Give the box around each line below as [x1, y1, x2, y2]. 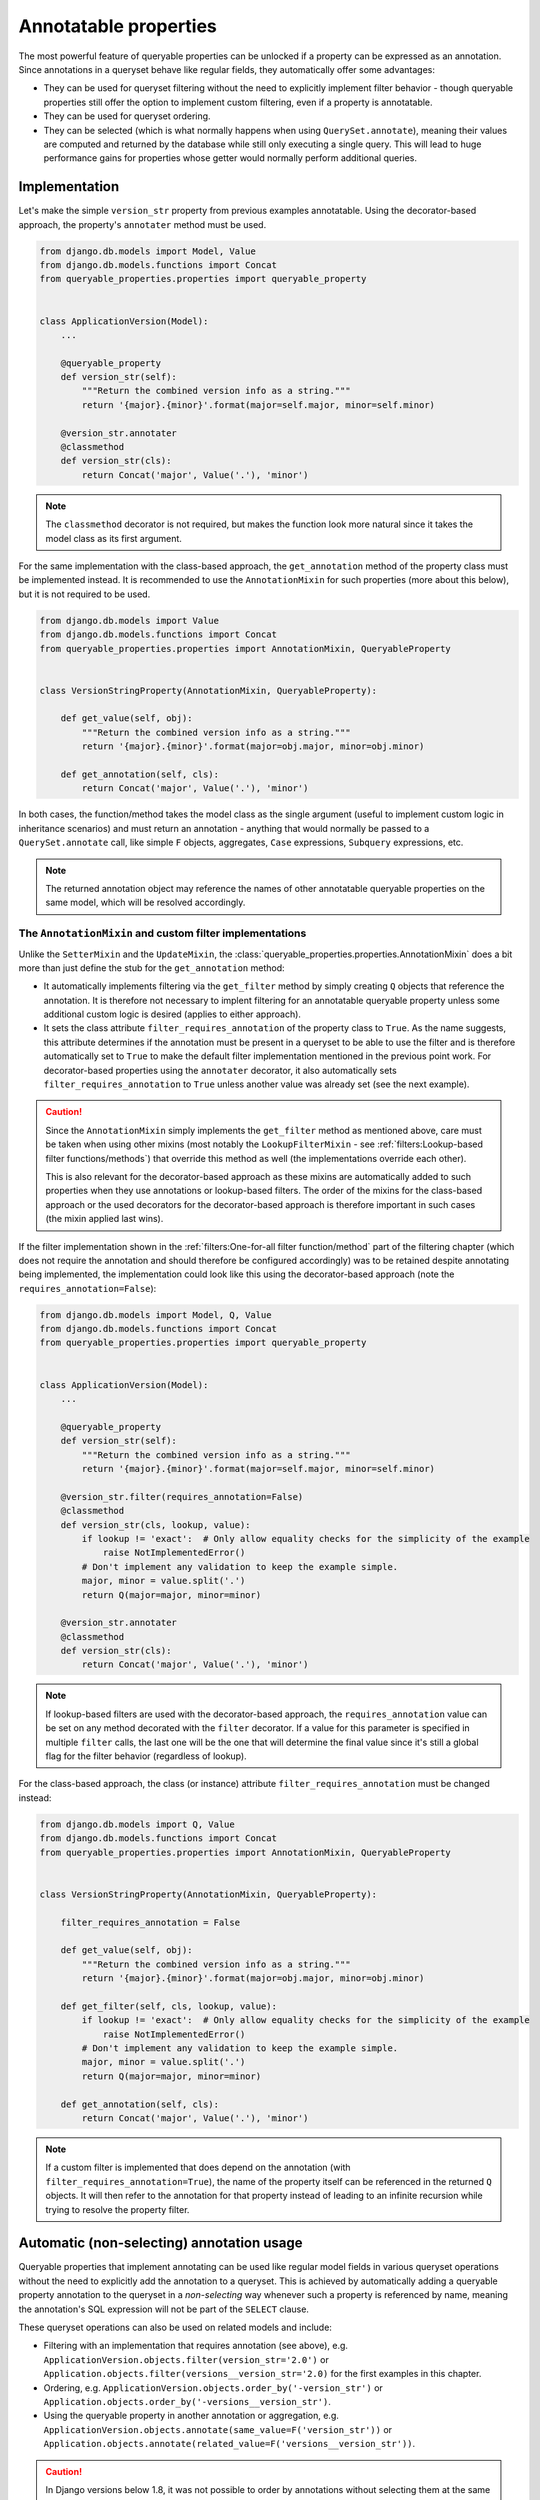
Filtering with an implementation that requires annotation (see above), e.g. [43, 2340, 349, 2352]
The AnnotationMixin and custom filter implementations [18, 926, 307, 940]
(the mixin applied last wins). [45, 1213, 164, 1225]
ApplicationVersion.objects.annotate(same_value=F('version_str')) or [43, 2423, 393, 2435]
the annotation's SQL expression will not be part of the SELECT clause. [18, 2303, 310, 2315]
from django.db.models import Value [39, 615, 220, 626]
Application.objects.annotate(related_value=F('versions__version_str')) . [43, 2438, 416, 2450]
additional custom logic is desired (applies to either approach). [43, 1008, 302, 1020]
